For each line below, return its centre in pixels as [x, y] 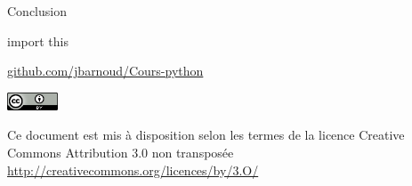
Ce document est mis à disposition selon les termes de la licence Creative [206, 135]
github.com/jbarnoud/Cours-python [105, 71]
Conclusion [37, 11]
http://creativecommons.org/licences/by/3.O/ [133, 170]
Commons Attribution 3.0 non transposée [121, 152]
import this [38, 40]
